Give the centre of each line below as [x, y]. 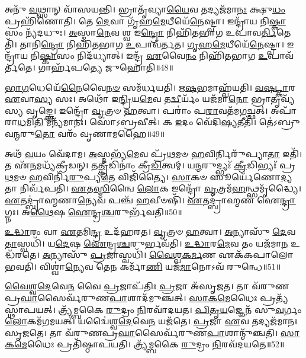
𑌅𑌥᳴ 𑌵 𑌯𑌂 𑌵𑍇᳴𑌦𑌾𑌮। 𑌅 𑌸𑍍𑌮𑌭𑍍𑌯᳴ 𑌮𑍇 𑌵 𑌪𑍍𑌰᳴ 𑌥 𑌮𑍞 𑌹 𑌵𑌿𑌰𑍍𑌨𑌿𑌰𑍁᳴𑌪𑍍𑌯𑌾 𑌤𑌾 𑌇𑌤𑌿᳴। [154, 153]
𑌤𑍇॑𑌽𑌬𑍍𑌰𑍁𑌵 [279, 122]
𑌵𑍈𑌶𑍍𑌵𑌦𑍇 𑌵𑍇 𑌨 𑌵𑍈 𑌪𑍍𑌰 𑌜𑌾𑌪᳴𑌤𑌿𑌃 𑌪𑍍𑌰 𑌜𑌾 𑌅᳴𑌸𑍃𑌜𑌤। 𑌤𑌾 [127, 286]
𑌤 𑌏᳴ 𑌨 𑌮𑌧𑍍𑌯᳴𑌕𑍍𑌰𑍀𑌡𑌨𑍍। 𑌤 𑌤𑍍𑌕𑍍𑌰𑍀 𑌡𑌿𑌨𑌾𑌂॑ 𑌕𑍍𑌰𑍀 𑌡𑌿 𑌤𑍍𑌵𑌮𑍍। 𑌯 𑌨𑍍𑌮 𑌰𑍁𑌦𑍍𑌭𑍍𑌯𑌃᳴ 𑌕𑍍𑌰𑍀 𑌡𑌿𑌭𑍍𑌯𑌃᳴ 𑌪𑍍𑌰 [150, 165]
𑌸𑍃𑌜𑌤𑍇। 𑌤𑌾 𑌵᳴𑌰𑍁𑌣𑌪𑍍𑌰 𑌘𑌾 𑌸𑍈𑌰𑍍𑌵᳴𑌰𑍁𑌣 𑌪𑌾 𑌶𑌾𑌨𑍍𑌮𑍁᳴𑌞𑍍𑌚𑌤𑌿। [141, 332]
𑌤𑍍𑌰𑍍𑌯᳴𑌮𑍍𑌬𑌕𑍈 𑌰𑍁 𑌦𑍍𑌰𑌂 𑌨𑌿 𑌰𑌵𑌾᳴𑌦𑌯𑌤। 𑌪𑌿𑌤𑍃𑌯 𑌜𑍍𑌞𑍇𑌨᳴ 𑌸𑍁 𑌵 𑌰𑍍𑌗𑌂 [180, 309]
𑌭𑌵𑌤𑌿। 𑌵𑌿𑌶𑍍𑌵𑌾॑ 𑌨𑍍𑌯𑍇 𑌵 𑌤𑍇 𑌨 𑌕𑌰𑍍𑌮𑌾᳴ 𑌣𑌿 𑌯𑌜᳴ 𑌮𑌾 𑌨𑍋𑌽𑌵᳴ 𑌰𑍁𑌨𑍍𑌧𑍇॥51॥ [143, 266]
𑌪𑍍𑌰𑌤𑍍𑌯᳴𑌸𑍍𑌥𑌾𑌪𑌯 [274, 298]
